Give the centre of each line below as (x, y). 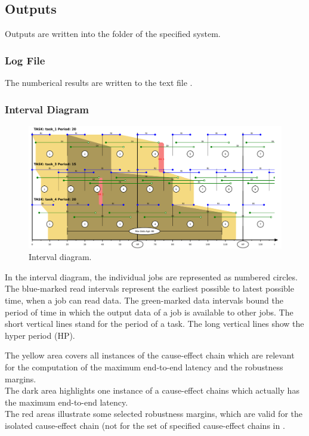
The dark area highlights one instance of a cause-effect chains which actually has (152, 390)
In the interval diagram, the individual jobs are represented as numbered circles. (151, 276)
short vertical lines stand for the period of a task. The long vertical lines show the (154, 324)
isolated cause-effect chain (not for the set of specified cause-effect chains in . (145, 425)
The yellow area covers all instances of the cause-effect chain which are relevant (150, 355)
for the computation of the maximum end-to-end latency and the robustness (144, 367)
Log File (25, 60)
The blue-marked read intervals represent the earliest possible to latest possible (149, 288)
